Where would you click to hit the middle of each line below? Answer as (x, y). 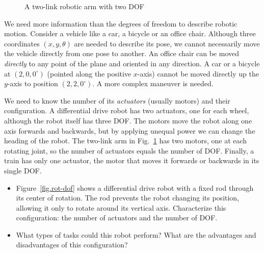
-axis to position (33, 83)
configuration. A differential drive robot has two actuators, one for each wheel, (127, 110)
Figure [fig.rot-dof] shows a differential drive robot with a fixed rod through (135, 187)
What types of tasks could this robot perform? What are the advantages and (136, 234)
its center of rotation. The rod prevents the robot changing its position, (128, 198)
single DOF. (23, 170)
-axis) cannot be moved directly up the (198, 73)
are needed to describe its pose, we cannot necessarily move (167, 43)
